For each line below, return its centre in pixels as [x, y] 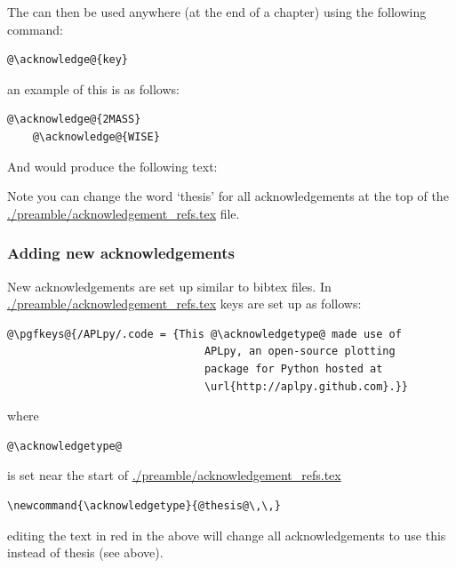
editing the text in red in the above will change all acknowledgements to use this [227, 535]
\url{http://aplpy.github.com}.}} [306, 386]
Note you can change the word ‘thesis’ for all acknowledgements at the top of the [228, 196]
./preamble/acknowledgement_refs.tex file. [124, 213]
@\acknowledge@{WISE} [96, 136]
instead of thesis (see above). [85, 552]
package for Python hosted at [293, 368]
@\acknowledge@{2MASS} [74, 120]
